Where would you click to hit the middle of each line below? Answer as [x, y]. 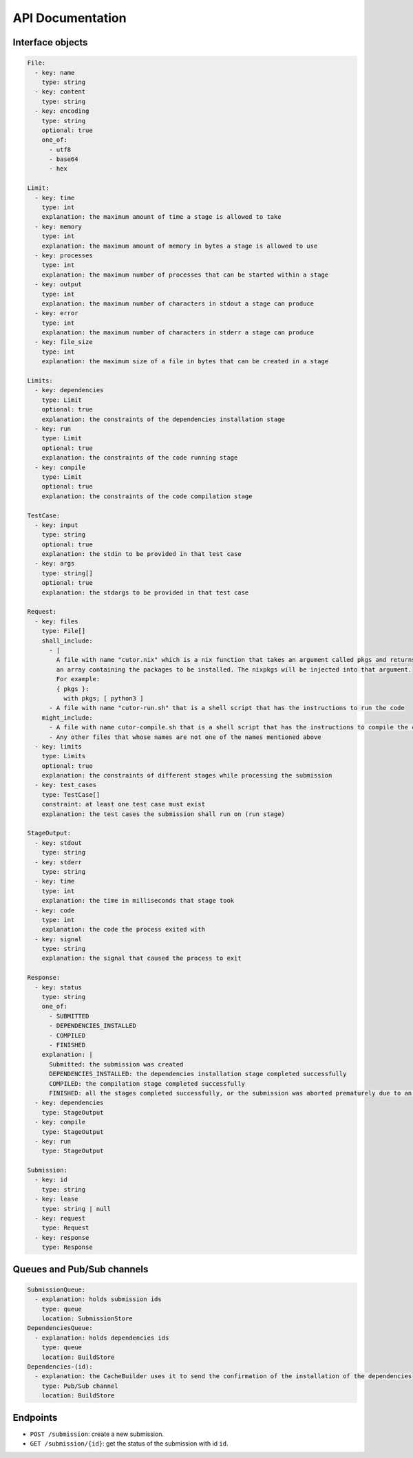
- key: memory [59, 226]
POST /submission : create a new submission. [97, 1434]
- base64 [64, 159]
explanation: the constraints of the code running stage [140, 458]
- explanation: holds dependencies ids [102, 1338]
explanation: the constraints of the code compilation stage [147, 496]
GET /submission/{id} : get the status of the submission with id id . [129, 1443]
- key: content [60, 92]
